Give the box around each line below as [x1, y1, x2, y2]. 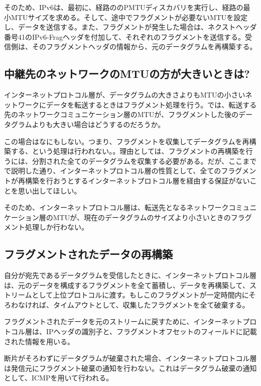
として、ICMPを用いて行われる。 [4, 372, 113, 383]
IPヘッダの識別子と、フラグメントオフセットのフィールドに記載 [46, 326, 257, 337]
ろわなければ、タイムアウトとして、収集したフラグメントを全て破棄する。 [4, 299, 249, 310]
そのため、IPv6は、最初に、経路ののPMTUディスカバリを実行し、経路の [4, 2, 243, 12]
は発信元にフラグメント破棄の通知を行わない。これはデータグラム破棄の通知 [4, 362, 257, 373]
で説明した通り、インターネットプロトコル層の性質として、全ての [4, 165, 221, 176]
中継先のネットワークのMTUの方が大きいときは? [4, 66, 250, 81]
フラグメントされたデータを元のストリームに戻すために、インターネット [4, 316, 243, 327]
